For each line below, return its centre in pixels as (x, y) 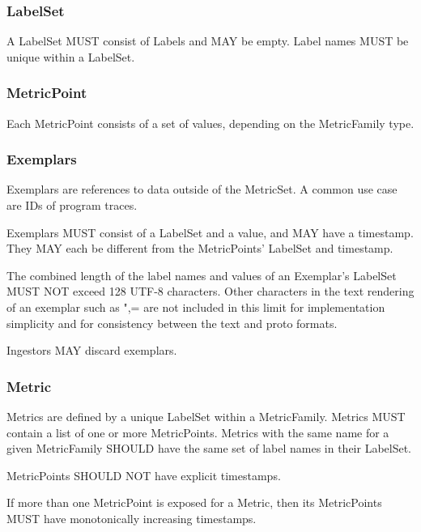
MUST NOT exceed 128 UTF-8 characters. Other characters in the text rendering (210, 291)
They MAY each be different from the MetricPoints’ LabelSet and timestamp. (200, 248)
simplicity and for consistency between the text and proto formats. (172, 323)
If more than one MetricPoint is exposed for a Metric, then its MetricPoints (194, 502)
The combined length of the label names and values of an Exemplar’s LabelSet (202, 275)
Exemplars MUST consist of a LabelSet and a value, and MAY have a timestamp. (210, 232)
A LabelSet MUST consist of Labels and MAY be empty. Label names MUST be (208, 41)
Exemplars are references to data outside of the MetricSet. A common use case (202, 189)
